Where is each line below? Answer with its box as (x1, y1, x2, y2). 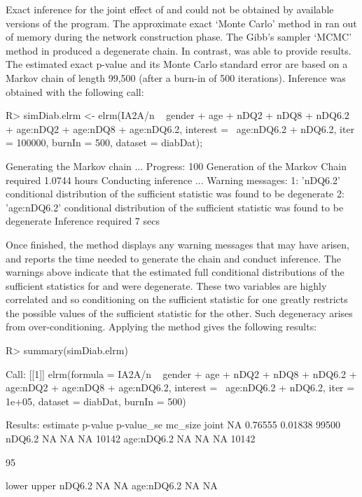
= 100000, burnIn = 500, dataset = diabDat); (6, 135, 203, 150)
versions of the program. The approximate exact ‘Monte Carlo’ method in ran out (6, 15, 357, 30)
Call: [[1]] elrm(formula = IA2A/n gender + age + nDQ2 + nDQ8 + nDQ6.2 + (6, 366, 357, 381)
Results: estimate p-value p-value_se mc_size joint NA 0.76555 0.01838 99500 (6, 417, 341, 432)
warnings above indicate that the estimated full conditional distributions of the (6, 265, 344, 279)
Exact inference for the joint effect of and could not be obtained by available (6, 2, 334, 16)
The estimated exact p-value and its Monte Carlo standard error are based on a (6, 57, 348, 71)
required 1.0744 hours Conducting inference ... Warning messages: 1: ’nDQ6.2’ (6, 172, 340, 187)
